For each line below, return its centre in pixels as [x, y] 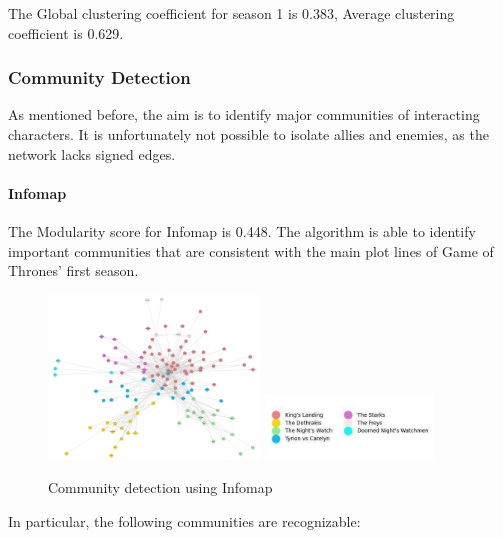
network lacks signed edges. [92, 153]
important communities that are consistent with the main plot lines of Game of [251, 250]
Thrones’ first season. [73, 270]
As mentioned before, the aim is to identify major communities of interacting [244, 114]
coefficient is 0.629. [66, 32]
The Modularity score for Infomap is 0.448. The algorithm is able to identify [242, 230]
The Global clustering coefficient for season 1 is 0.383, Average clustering [231, 13]
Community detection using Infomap [160, 487]
